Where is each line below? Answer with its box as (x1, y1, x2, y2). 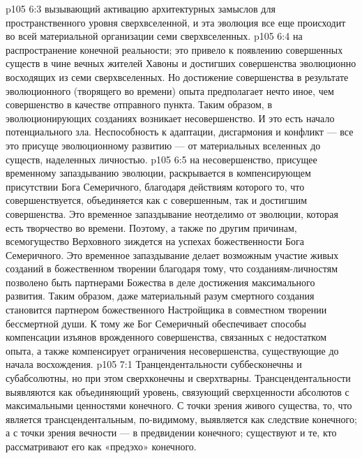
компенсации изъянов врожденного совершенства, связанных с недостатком (6, 330, 327, 344)
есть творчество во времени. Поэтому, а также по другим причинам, (6, 220, 297, 235)
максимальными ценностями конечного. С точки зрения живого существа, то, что (6, 398, 352, 413)
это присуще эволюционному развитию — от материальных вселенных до (6, 138, 321, 152)
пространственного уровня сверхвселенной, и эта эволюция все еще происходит (6, 15, 346, 29)
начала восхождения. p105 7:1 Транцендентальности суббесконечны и (6, 357, 302, 371)
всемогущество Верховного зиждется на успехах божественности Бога (6, 234, 304, 249)
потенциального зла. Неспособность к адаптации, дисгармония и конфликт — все (6, 124, 354, 139)
